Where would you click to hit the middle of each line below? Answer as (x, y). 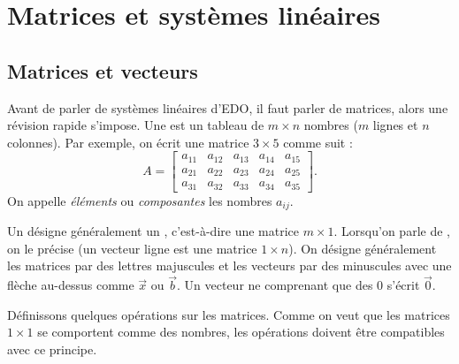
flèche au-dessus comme (71, 285)
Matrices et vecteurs (103, 70)
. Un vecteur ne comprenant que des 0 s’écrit (298, 285)
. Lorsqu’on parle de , (392, 231)
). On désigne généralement (363, 248)
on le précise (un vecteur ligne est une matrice (132, 248)
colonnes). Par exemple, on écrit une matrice (128, 142)
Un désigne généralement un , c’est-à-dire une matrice (153, 231)
